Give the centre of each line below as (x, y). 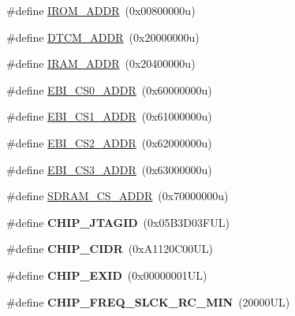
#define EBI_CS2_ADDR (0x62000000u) (109, 142)
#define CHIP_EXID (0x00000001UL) (107, 275)
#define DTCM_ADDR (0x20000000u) (103, 37)
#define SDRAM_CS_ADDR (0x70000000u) (118, 196)
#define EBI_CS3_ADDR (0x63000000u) (109, 169)
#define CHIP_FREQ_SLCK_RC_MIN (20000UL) (148, 301)
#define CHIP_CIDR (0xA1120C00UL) (110, 249)
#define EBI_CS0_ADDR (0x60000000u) (109, 89)
